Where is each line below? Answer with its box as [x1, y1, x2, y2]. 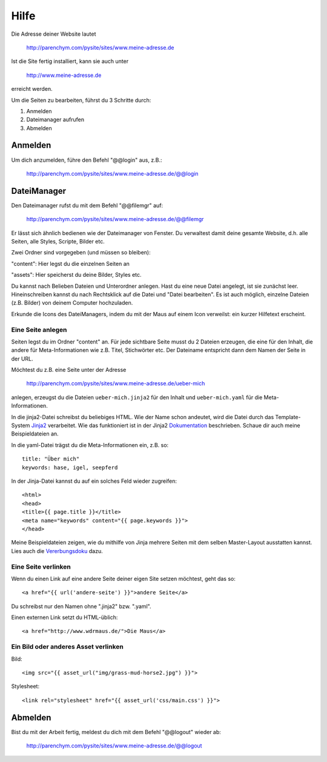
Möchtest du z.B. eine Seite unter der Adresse [11, 366, 127, 374]
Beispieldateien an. [11, 430, 59, 437]
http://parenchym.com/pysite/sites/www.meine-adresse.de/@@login [26, 170, 199, 177]
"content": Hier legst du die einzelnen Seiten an [11, 260, 130, 267]
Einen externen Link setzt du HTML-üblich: [11, 614, 118, 621]
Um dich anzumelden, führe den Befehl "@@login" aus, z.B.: [11, 156, 162, 164]
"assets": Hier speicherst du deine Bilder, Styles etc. [11, 271, 142, 279]
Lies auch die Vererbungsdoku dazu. [11, 547, 103, 554]
